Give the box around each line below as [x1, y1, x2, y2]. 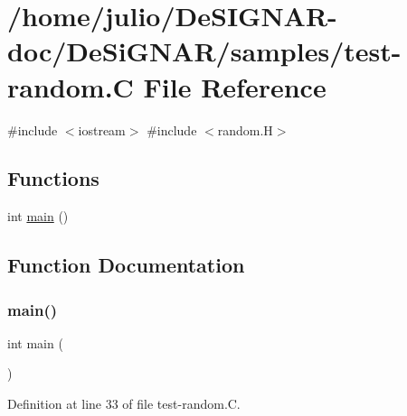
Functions [7, 164, 99, 192]
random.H [217, 120, 273, 139]
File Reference [143, 68, 327, 105]
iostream [78, 120, 126, 139]
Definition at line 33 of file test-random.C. [7, 394, 241, 413]
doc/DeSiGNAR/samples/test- [7, 32, 402, 69]
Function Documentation [7, 251, 245, 279]
